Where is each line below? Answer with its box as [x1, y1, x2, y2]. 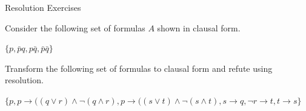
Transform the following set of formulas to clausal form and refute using [5, 62, 273, 74]
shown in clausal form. [157, 21, 241, 34]
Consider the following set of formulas [5, 21, 145, 34]
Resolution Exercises [5, 1, 81, 13]
